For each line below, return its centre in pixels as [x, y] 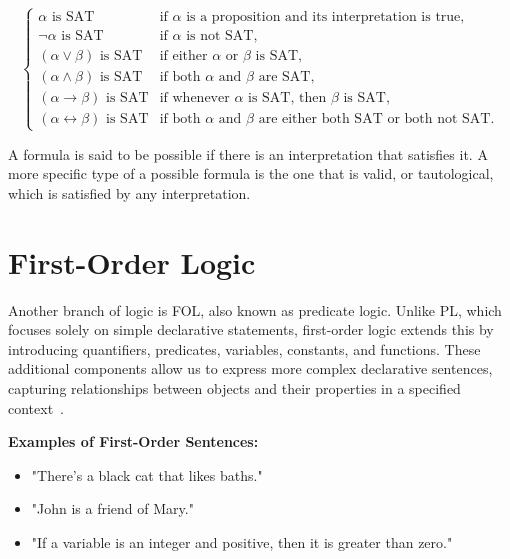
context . [36, 407]
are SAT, [286, 77]
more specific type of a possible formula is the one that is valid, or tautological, [251, 173]
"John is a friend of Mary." [112, 508]
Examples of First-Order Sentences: [133, 441]
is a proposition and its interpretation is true [323, 17]
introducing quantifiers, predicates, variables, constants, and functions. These [244, 348]
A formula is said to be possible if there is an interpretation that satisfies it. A [248, 153]
